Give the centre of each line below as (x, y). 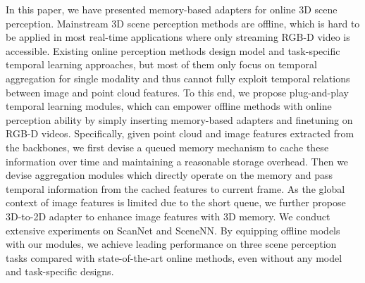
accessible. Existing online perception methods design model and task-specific (173, 50)
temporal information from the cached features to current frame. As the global (175, 188)
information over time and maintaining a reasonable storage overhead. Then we (177, 161)
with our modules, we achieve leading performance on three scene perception (171, 244)
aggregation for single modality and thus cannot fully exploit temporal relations (178, 78)
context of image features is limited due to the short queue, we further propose (176, 202)
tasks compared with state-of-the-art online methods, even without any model (174, 257)
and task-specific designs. (60, 271)
